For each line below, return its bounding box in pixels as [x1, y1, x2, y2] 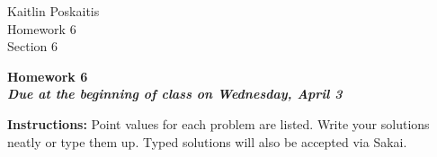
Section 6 [7, 37, 58, 56]
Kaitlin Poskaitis [7, 2, 100, 20]
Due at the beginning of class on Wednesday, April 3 [7, 84, 343, 103]
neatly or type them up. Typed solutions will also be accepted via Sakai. [7, 132, 407, 151]
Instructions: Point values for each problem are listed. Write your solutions [7, 114, 430, 133]
